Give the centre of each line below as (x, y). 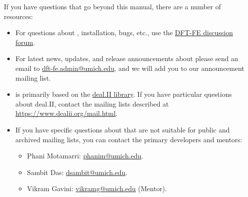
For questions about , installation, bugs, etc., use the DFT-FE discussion (124, 33)
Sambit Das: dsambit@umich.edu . (77, 172)
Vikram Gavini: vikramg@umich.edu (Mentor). (97, 188)
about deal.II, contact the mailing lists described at (92, 103)
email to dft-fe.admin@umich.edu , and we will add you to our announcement (130, 68)
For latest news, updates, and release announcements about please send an (127, 58)
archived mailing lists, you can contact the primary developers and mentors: (129, 139)
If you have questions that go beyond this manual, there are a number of (113, 6)
